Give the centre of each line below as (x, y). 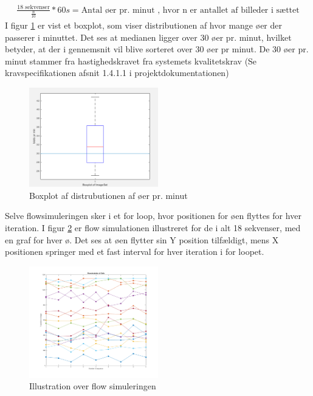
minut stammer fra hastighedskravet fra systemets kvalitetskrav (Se (131, 61)
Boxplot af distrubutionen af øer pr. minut (108, 195)
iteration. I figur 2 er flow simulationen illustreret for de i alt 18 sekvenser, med (153, 227)
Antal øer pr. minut (118, 10)
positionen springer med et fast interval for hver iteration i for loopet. (135, 252)
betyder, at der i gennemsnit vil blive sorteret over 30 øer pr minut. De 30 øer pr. (157, 49)
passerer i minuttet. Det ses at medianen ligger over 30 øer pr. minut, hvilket (148, 37)
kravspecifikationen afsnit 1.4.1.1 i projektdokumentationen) (117, 73)
